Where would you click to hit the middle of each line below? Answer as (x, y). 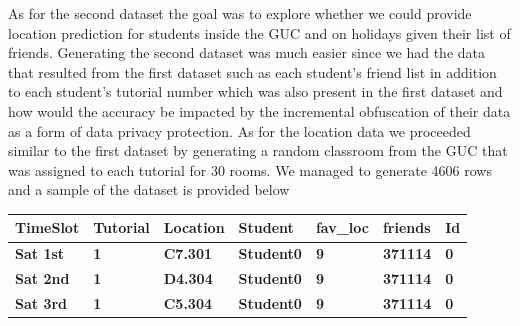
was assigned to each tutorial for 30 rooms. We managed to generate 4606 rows (250, 169)
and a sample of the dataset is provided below (149, 189)
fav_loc (342, 227)
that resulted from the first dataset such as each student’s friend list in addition (252, 71)
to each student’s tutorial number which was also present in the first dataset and (255, 91)
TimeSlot (47, 227)
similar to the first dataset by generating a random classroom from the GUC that (258, 150)
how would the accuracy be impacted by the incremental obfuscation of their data (259, 110)
